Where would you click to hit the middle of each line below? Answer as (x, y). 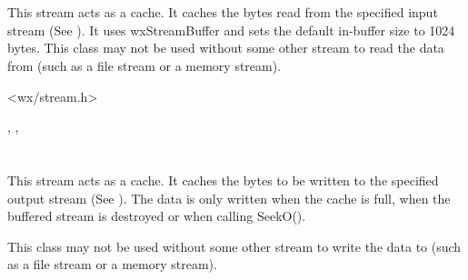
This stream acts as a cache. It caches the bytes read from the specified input (223, 12)
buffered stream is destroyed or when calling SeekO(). (157, 216)
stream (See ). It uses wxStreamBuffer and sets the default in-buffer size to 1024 (231, 30)
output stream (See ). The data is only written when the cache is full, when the (229, 198)
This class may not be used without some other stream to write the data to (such (234, 246)
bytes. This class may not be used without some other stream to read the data (226, 48)
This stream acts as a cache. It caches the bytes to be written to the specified (223, 180)
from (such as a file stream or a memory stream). (144, 65)
